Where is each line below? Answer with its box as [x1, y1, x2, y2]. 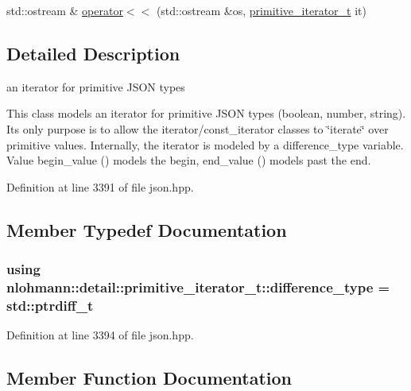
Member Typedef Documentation [6, 217, 287, 242]
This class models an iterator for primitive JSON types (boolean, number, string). [6, 105, 406, 122]
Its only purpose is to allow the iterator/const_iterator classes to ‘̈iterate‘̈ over [6, 120, 389, 137]
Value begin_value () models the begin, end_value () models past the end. [6, 152, 371, 168]
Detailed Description [6, 41, 180, 65]
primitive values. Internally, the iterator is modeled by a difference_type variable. [6, 136, 404, 153]
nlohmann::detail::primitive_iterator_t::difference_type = [6, 277, 390, 296]
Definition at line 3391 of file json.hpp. [6, 178, 194, 195]
